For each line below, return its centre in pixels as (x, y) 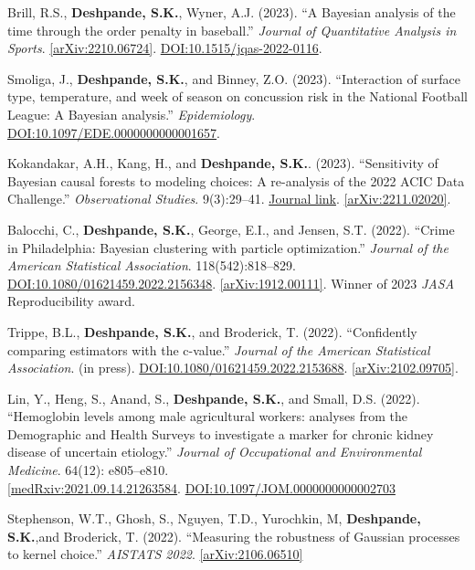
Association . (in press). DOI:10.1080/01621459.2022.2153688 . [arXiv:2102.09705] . (233, 368)
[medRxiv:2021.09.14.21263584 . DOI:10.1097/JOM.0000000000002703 (201, 487)
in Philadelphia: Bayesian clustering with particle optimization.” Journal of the (228, 247)
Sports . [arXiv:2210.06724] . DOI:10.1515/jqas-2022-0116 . (165, 48)
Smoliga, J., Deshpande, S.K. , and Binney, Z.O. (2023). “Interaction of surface (234, 78)
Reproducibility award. (71, 301)
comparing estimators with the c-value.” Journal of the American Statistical (219, 349)
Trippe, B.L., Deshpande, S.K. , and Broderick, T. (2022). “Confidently (212, 331)
